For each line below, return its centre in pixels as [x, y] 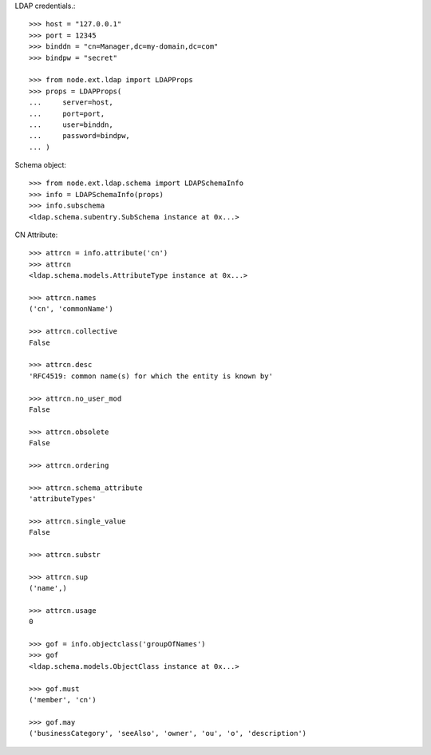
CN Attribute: [36, 235]
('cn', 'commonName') [71, 309]
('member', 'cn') [63, 700]
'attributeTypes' [63, 499]
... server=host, [71, 103]
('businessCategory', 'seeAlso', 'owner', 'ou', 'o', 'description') [168, 733]
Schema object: [41, 165]
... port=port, [67, 113]
